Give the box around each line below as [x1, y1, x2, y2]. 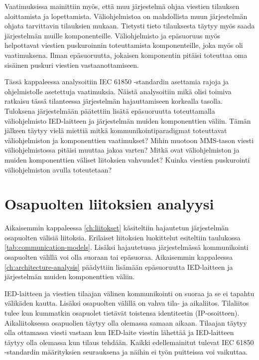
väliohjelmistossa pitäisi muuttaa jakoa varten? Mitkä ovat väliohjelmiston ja [4, 145, 240, 155]
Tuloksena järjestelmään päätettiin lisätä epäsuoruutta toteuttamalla [4, 105, 215, 116]
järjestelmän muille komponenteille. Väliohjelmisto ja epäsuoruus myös [4, 30, 220, 40]
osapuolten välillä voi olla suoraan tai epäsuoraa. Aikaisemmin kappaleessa [4, 252, 233, 262]
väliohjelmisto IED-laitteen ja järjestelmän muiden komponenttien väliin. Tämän [4, 115, 251, 126]
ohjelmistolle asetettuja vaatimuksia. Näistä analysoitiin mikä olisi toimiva [4, 86, 232, 96]
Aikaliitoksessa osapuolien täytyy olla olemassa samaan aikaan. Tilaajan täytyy [4, 317, 247, 328]
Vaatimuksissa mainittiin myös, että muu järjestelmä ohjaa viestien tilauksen [4, 1, 240, 11]
